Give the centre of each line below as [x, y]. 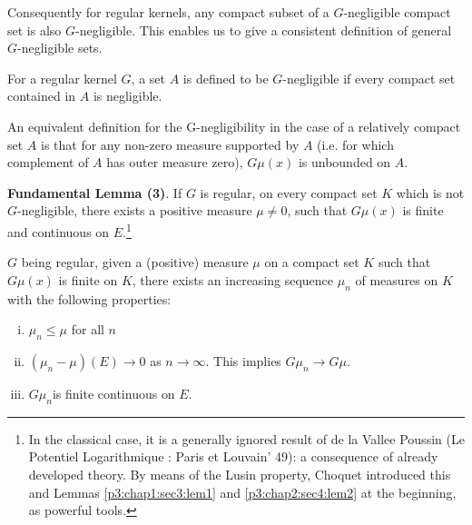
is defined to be [226, 78]
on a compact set [312, 262]
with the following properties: [89, 298]
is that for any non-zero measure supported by [170, 144]
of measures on [397, 279]
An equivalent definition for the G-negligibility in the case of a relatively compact [234, 126]
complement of [48, 162]
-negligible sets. [60, 48]
